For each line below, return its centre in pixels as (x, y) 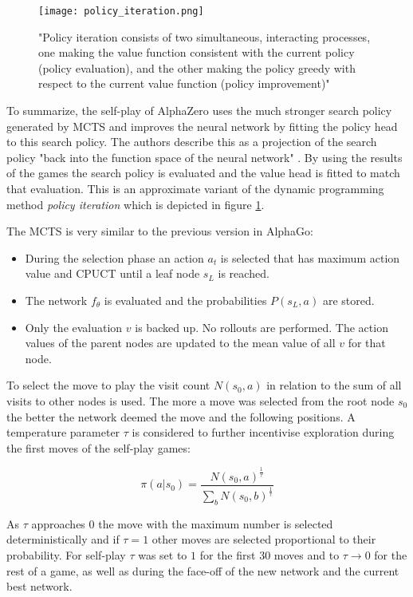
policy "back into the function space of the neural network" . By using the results (205, 157)
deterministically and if (63, 539)
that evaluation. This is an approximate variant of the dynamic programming (195, 188)
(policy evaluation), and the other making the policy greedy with (197, 67)
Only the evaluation (74, 327)
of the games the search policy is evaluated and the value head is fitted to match (203, 173)
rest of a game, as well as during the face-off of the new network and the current (203, 570)
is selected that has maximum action (310, 257)
